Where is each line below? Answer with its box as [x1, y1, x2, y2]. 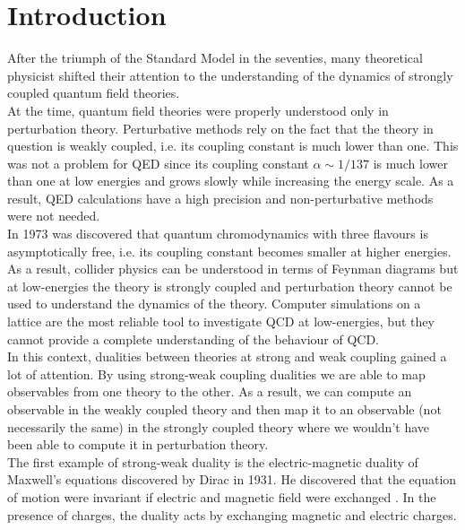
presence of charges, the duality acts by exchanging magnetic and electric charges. [7, 505, 457, 524]
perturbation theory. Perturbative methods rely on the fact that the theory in [7, 118, 434, 137]
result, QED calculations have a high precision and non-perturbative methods [7, 188, 434, 207]
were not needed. [7, 206, 100, 225]
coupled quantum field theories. [7, 83, 180, 102]
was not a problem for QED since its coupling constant [7, 153, 309, 172]
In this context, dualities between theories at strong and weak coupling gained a [7, 347, 447, 366]
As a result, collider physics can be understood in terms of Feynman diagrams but [7, 259, 459, 278]
